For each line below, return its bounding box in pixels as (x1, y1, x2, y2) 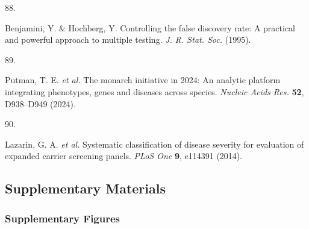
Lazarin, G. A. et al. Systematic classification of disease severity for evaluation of (5, 137, 304, 150)
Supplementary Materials (5, 179, 166, 198)
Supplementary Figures (5, 210, 120, 225)
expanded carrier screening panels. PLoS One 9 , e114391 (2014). (5, 149, 243, 162)
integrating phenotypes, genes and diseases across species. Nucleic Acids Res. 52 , (5, 85, 304, 98)
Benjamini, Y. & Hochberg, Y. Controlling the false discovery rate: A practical (5, 21, 295, 34)
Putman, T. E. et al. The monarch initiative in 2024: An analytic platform (5, 74, 281, 86)
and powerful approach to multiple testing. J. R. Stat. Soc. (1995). (5, 33, 251, 46)
